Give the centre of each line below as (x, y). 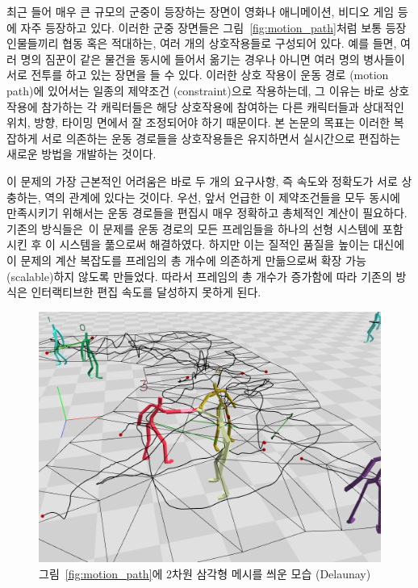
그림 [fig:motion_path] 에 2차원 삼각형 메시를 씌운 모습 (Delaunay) (205, 573)
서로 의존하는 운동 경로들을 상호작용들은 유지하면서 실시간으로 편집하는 (221, 138)
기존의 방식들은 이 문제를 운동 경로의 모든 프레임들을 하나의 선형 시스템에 (193, 228)
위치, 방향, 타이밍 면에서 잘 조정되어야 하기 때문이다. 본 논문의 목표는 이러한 (199, 122)
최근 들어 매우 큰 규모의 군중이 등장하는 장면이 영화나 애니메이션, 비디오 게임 (201, 11)
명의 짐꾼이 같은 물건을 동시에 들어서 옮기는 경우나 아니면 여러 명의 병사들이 (213, 59)
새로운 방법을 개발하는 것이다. (82, 154)
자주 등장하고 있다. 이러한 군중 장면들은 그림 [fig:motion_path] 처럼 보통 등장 (213, 27)
